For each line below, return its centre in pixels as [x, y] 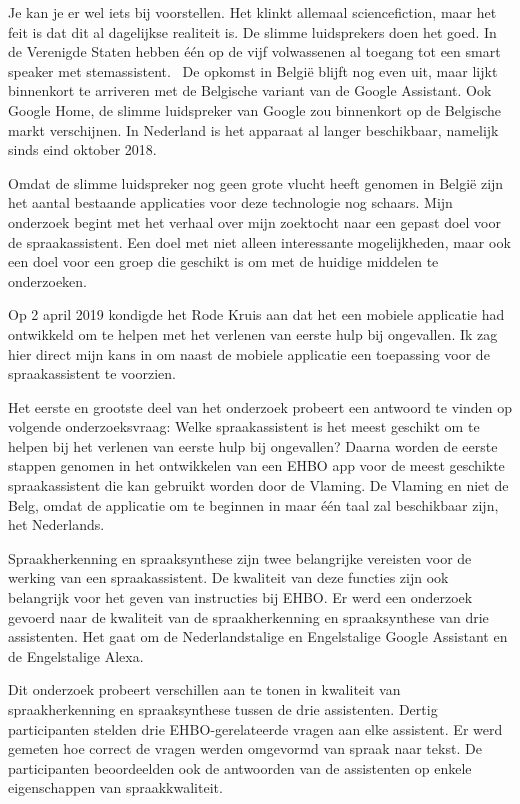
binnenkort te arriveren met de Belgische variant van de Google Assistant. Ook [250, 90]
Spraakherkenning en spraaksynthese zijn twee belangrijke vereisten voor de [240, 557]
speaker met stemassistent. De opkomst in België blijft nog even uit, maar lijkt [253, 70]
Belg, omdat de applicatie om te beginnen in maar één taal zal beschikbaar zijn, [253, 504]
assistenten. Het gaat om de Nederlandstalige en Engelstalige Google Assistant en [258, 636]
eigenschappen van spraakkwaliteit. [115, 787]
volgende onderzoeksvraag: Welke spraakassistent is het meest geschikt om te [244, 426]
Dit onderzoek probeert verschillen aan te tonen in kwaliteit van [204, 689]
